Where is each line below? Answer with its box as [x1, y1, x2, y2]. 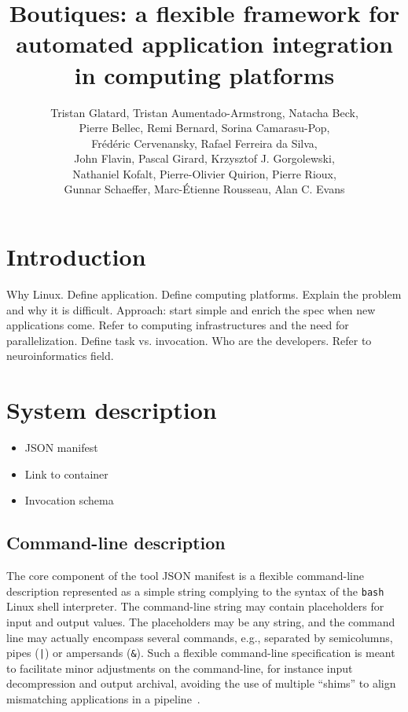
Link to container [24, 465, 108, 482]
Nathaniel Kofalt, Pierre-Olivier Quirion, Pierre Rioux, [72, 165, 336, 182]
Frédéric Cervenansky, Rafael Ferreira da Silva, [91, 134, 318, 151]
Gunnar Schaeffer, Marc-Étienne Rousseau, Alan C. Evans [64, 181, 345, 197]
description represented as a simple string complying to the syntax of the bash [6, 582, 384, 599]
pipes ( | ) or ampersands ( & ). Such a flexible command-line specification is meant [6, 644, 395, 661]
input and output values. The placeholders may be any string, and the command [6, 613, 395, 629]
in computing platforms [74, 58, 335, 90]
